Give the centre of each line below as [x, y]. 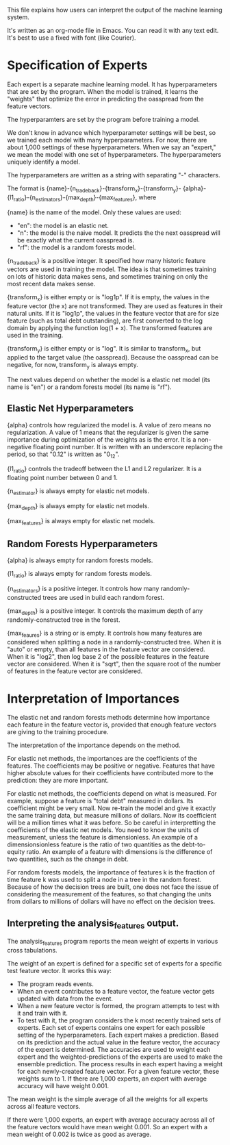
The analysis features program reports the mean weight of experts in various [113, 942]
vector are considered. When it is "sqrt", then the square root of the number [114, 664]
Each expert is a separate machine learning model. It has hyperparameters [112, 84]
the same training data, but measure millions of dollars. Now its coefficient [112, 816]
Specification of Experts [77, 65]
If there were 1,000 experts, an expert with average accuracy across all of [111, 1120]
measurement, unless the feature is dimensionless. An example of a [103, 838]
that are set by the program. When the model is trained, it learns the [103, 91]
